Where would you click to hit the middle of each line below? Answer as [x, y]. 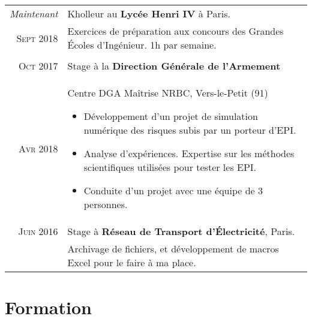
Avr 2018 [38, 148]
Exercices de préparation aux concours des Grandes [175, 31]
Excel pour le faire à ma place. [132, 262]
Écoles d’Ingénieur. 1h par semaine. [142, 45]
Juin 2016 [38, 231]
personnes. [106, 204]
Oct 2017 [38, 66]
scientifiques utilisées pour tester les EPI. [170, 167]
